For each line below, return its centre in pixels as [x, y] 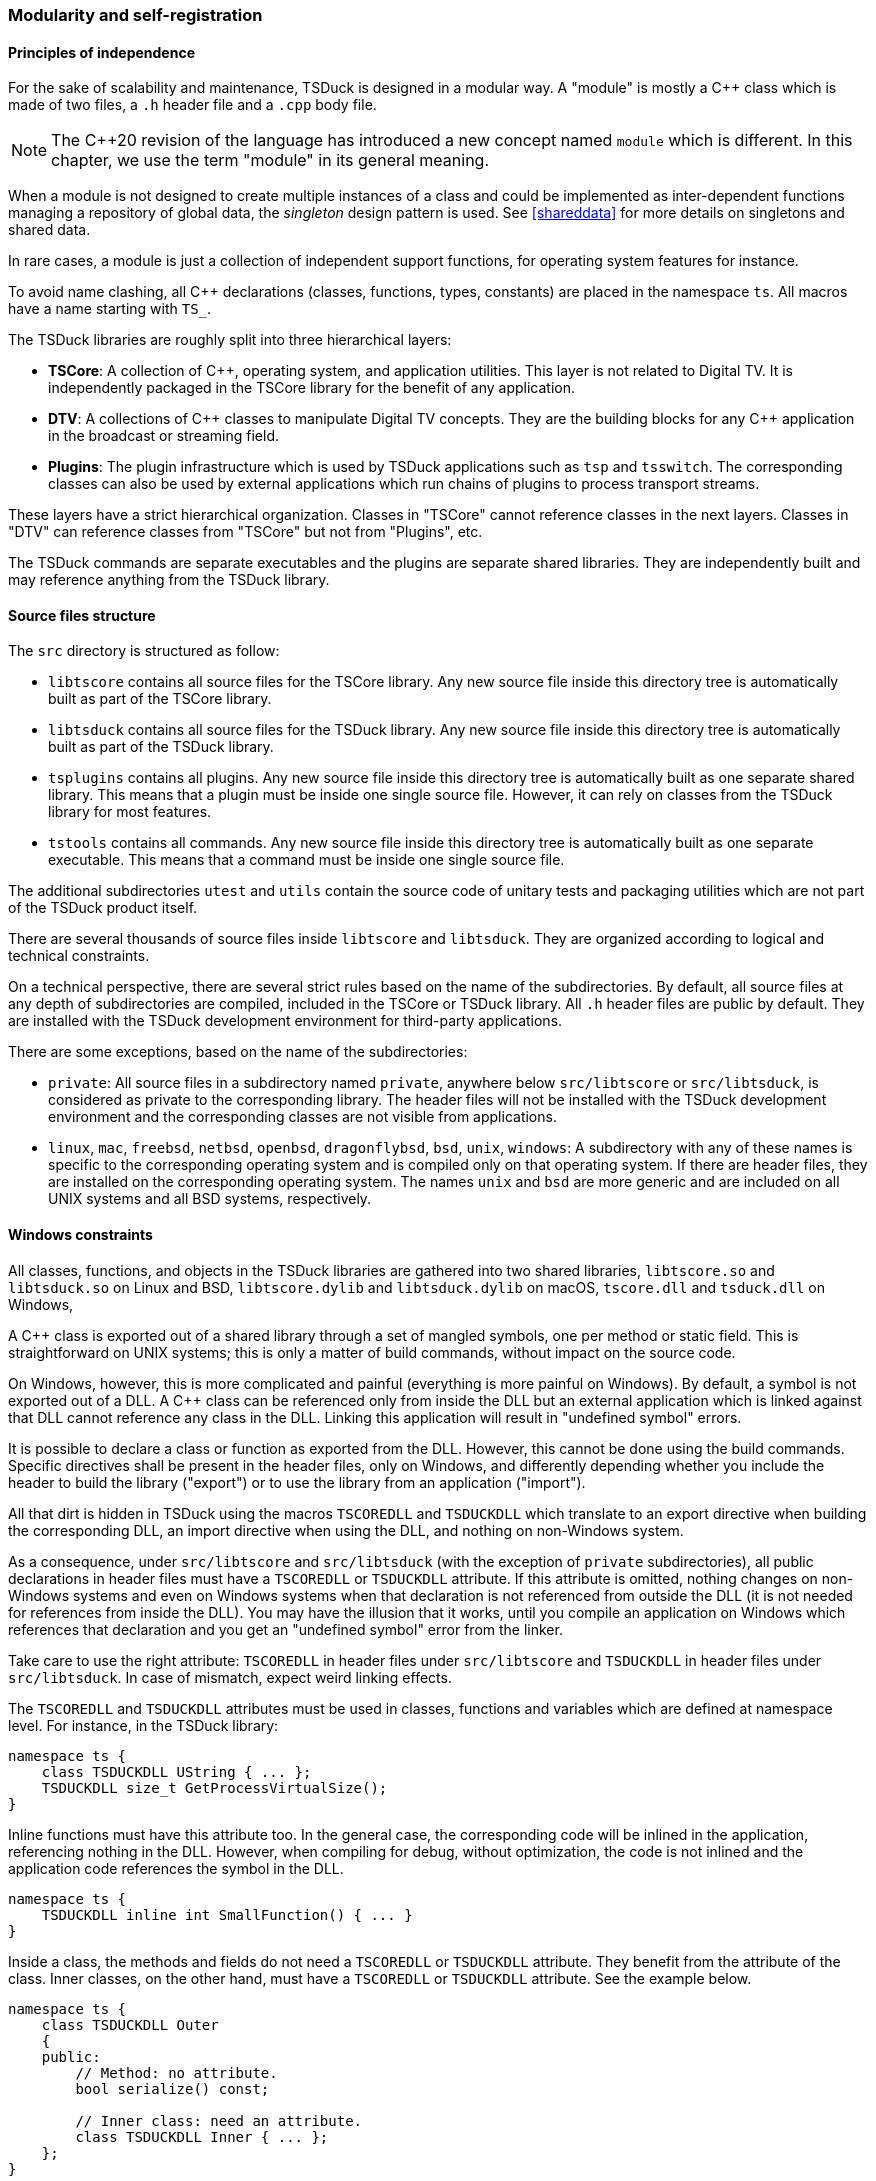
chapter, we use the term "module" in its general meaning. [270, 160]
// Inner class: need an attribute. [219, 2120]
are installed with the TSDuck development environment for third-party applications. [285, 1021]
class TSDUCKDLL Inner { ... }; [202, 2136]
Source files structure [82, 615]
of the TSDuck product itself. [103, 908]
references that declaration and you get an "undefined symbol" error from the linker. [285, 1629]
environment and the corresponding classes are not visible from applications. [302, 1117]
